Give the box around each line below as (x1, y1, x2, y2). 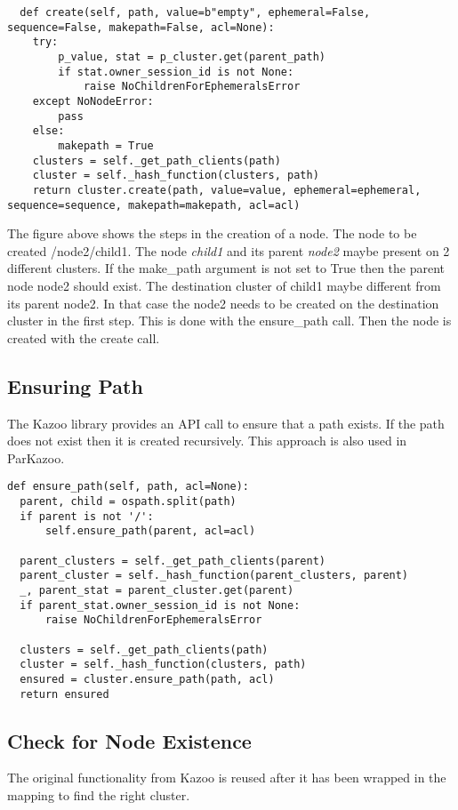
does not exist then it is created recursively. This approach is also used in (7, 431, 407, 450)
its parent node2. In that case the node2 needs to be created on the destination (7, 293, 439, 312)
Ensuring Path (7, 372, 143, 399)
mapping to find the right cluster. (7, 785, 190, 804)
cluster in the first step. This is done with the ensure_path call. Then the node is (7, 311, 452, 330)
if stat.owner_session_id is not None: (58, 65, 294, 78)
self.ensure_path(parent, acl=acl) (44, 525, 256, 538)
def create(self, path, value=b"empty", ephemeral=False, (20, 6, 371, 19)
